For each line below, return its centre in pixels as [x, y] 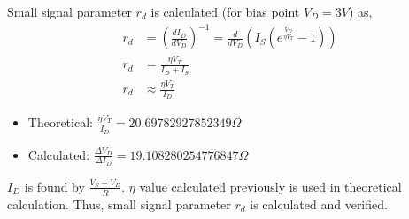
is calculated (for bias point [225, 11]
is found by [54, 186]
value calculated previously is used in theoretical [270, 186]
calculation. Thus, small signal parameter [119, 204]
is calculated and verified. [319, 204]
